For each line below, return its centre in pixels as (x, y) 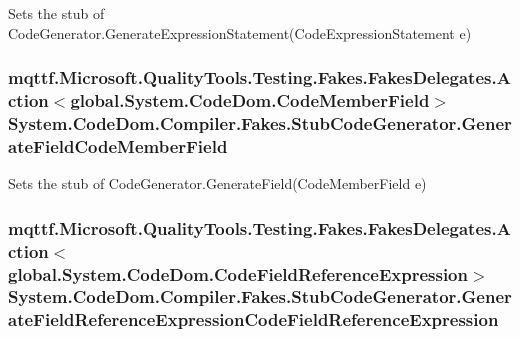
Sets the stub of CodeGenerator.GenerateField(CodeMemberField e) (217, 183)
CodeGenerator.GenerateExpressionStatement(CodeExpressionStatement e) (240, 32)
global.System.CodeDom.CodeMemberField (250, 100)
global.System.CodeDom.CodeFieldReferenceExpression (238, 273)
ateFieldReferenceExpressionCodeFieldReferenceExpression (253, 319)
